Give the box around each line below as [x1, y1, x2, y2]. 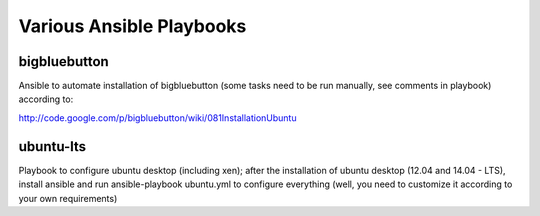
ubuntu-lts [18, 138, 87, 155]
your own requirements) [18, 192, 118, 204]
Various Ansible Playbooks [18, 15, 247, 37]
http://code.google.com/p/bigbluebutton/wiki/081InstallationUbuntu [18, 111, 297, 124]
